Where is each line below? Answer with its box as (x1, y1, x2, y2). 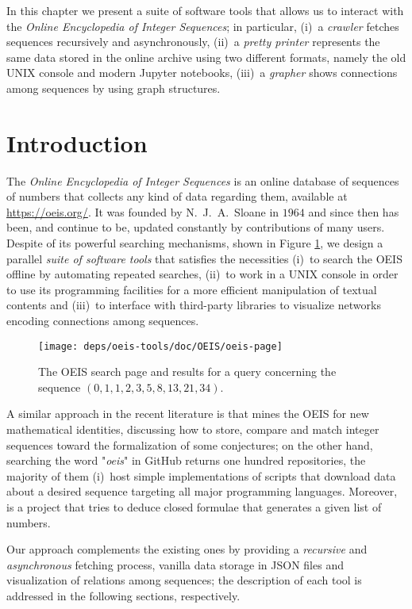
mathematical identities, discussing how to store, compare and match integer (6, 421, 379, 438)
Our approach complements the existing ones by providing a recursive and (6, 541, 368, 557)
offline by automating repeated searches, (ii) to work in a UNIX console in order (6, 266, 399, 282)
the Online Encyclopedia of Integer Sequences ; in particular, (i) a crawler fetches (6, 17, 399, 34)
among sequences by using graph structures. (6, 79, 221, 96)
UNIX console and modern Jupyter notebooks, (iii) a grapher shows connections (6, 64, 398, 81)
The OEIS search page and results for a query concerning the (38, 363, 337, 380)
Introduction (6, 126, 148, 159)
